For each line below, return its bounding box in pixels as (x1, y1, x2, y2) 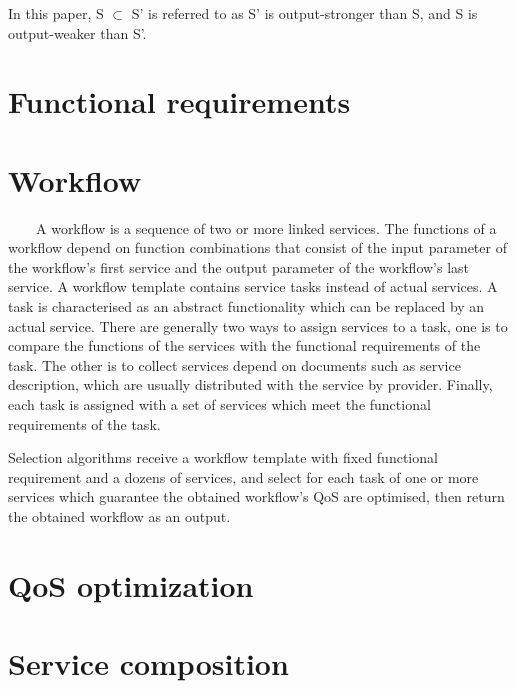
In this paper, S (8, 3, 104, 23)
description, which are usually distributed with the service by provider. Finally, (8, 374, 493, 395)
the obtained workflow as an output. (8, 506, 231, 526)
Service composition (8, 643, 289, 684)
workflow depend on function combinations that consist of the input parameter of (8, 237, 507, 258)
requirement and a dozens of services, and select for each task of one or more (8, 466, 479, 487)
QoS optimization (8, 564, 254, 605)
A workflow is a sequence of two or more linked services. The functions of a (35, 217, 497, 238)
